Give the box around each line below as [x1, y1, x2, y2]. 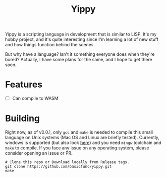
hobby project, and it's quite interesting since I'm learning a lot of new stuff [5, 36, 159, 42]
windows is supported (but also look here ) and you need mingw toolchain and [5, 140, 162, 146]
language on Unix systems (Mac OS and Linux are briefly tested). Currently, [5, 135, 160, 141]
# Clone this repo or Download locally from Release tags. [5, 160, 130, 165]
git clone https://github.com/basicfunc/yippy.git [5, 164, 112, 169]
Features [5, 79, 43, 90]
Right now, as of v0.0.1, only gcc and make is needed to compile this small [5, 129, 153, 135]
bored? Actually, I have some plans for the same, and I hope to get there [5, 57, 153, 63]
